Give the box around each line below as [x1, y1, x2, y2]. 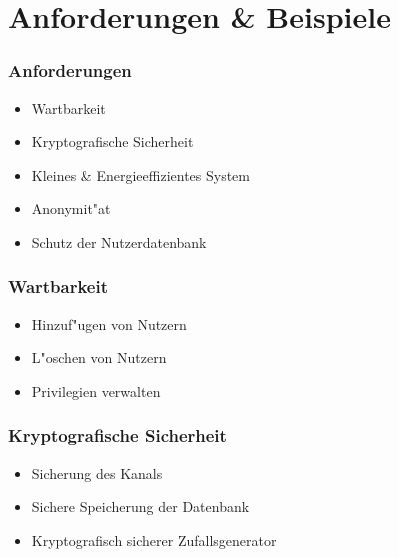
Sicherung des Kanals [31, 462, 163, 483]
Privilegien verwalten [31, 380, 161, 401]
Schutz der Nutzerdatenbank [31, 231, 207, 252]
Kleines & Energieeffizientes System [31, 164, 250, 185]
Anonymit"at [31, 198, 111, 219]
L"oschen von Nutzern [31, 347, 167, 368]
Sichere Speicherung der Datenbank [31, 496, 250, 517]
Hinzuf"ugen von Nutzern [31, 313, 187, 334]
